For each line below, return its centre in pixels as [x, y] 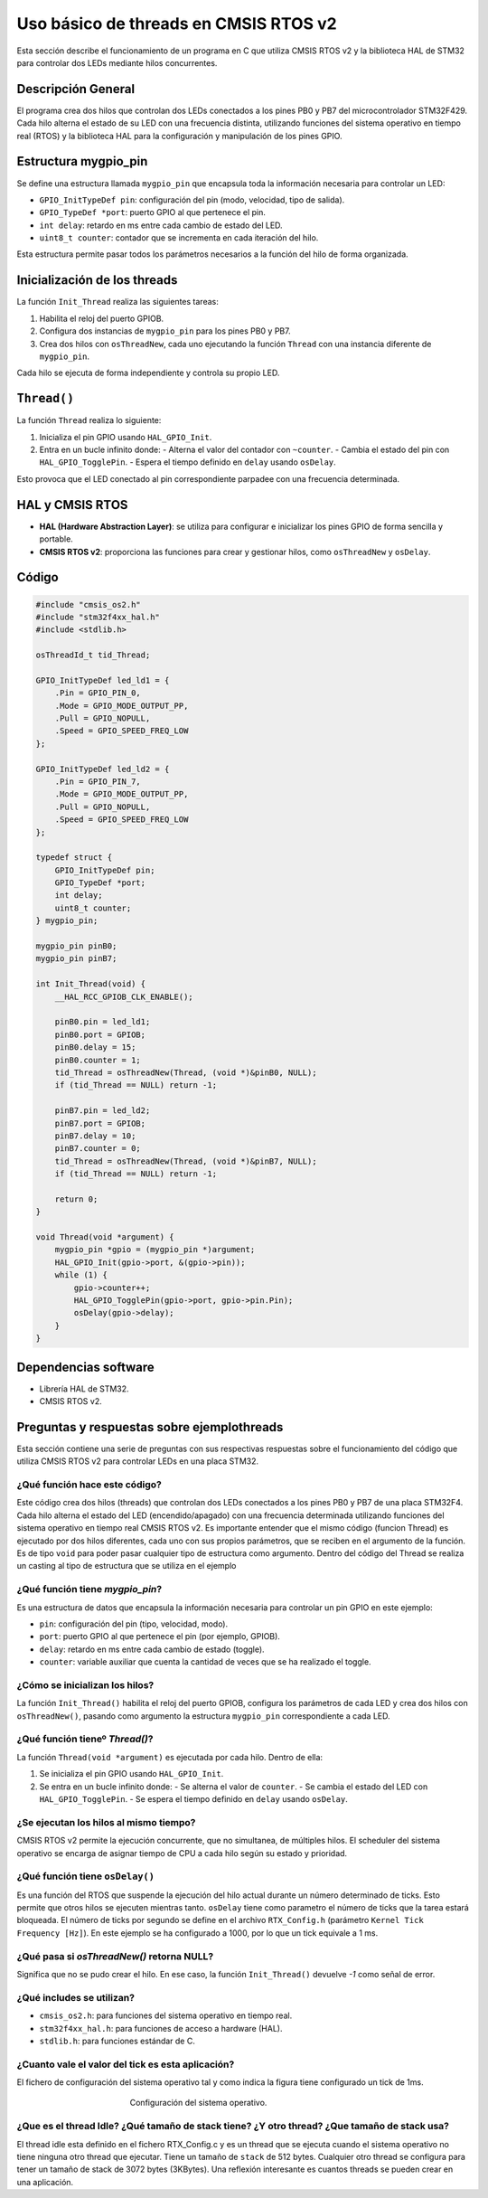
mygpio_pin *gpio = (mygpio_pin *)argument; [155, 1250]
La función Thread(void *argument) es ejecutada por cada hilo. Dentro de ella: [170, 1757]
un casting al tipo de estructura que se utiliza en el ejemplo [127, 1566]
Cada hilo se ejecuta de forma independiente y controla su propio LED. [148, 373]
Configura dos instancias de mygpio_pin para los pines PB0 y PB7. [165, 331]
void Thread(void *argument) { [105, 1237]
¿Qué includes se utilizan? [76, 1997]
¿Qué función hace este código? [89, 1485]
